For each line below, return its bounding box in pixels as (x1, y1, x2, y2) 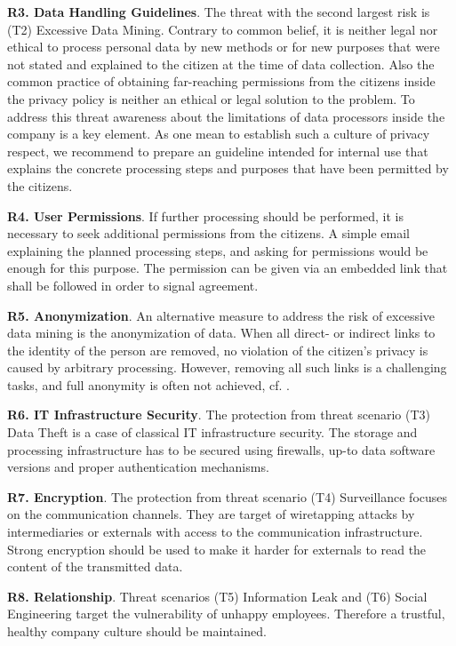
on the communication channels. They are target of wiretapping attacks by (7, 505, 415, 523)
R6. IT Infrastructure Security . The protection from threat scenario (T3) (7, 405, 430, 424)
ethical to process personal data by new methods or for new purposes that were (7, 37, 440, 56)
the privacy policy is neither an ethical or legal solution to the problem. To (7, 89, 415, 108)
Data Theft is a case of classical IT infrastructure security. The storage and (7, 423, 418, 442)
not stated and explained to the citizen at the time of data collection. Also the (7, 54, 435, 73)
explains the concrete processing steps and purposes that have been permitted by (7, 159, 449, 178)
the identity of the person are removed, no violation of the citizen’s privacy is (7, 340, 428, 359)
